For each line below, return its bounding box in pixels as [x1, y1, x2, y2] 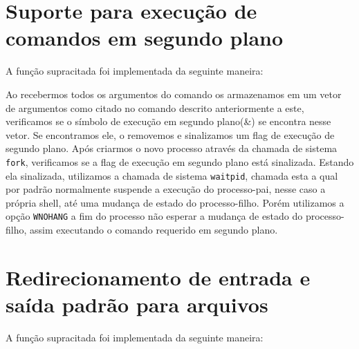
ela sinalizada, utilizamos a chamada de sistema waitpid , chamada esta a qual [6, 168, 338, 182]
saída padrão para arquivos [6, 290, 268, 318]
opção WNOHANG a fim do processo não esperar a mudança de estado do [6, 209, 303, 223]
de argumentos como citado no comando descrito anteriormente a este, [6, 100, 304, 115]
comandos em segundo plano [6, 23, 284, 52]
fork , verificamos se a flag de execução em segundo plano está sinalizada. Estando [6, 154, 354, 169]
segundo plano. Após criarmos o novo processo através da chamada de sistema [6, 141, 338, 155]
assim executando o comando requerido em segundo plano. [30, 223, 278, 237]
